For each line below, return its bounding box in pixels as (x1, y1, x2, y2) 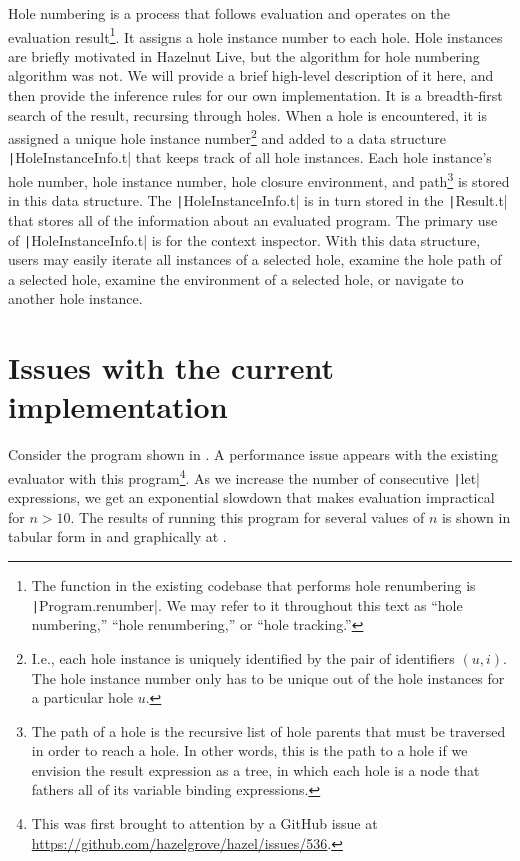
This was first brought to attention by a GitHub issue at (31, 813, 378, 834)
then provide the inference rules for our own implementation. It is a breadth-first (8, 85, 503, 106)
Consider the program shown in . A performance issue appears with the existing (8, 444, 498, 465)
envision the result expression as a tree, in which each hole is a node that (31, 759, 480, 780)
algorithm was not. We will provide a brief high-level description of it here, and (8, 65, 494, 86)
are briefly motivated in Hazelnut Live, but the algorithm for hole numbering (8, 45, 480, 66)
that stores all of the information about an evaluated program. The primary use (8, 210, 498, 231)
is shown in (441, 506, 511, 527)
